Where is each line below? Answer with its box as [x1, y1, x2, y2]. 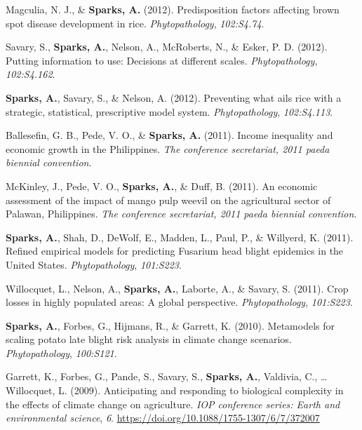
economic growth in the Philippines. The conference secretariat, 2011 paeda [6, 141, 330, 156]
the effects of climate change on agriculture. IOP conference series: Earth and [6, 396, 340, 411]
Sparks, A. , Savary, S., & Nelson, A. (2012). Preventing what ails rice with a [6, 90, 342, 105]
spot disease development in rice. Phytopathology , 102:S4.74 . [6, 15, 264, 30]
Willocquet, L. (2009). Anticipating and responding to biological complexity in [6, 383, 344, 398]
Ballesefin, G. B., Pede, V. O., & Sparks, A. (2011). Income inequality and [6, 128, 333, 142]
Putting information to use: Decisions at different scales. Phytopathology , [6, 53, 318, 67]
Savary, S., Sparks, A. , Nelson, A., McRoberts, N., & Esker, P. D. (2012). [6, 39, 328, 54]
